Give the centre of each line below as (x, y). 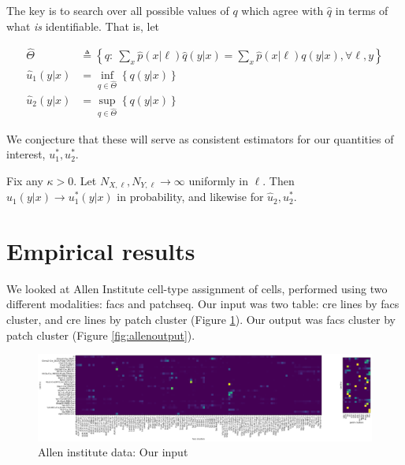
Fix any (25, 180)
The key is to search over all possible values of (118, 10)
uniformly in (218, 180)
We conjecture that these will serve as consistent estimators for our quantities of (200, 138)
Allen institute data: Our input (113, 452)
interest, (26, 154)
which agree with (282, 10)
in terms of (362, 10)
